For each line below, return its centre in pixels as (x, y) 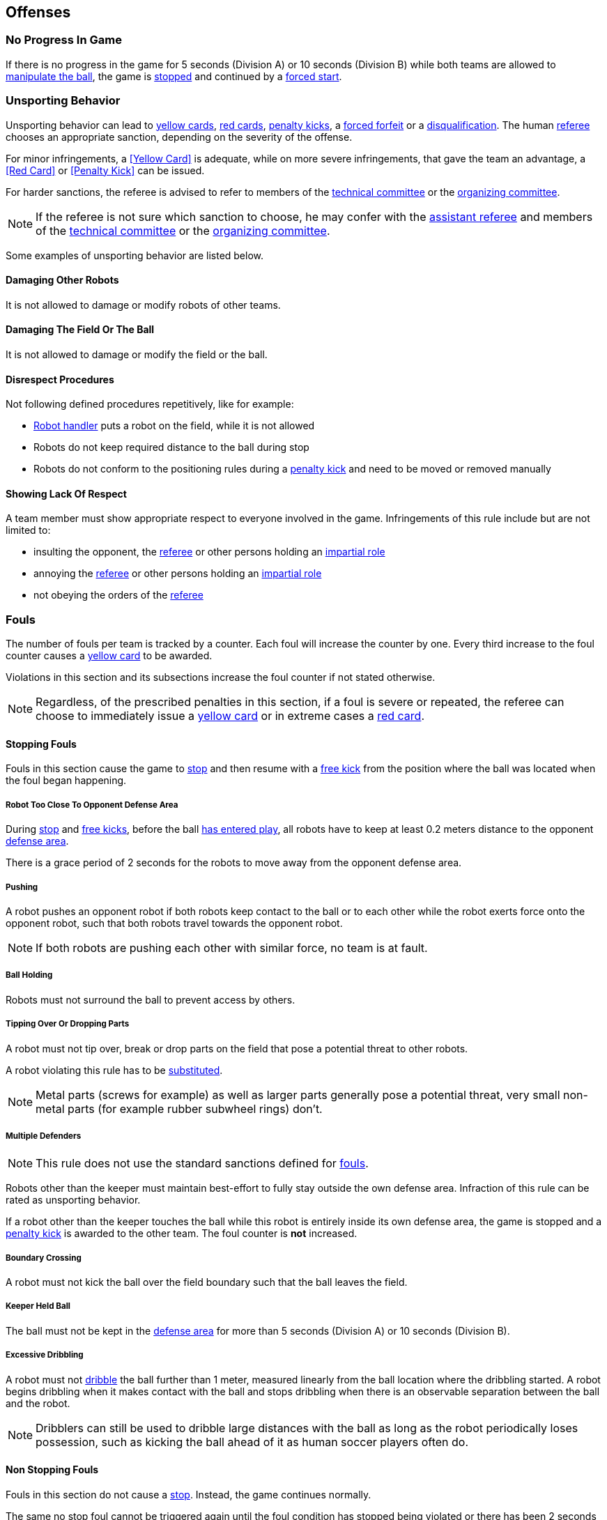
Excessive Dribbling (45, 1355)
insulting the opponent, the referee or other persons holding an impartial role (209, 552)
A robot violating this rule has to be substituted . (114, 1070)
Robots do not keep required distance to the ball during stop (171, 447)
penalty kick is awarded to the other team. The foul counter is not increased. (182, 1234)
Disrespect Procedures (60, 379)
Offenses (38, 12)
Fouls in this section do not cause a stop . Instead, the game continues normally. (189, 1494)
